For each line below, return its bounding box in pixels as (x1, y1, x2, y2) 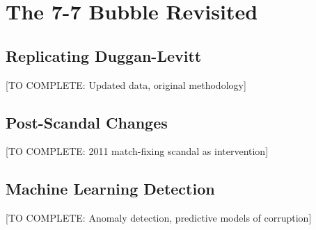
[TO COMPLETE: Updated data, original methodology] (6, 77, 246, 92)
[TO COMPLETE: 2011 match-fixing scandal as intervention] (6, 144, 269, 158)
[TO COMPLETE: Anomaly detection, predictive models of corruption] (6, 211, 312, 225)
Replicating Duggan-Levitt (6, 44, 202, 66)
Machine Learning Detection (6, 178, 215, 199)
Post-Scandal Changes (6, 111, 168, 133)
